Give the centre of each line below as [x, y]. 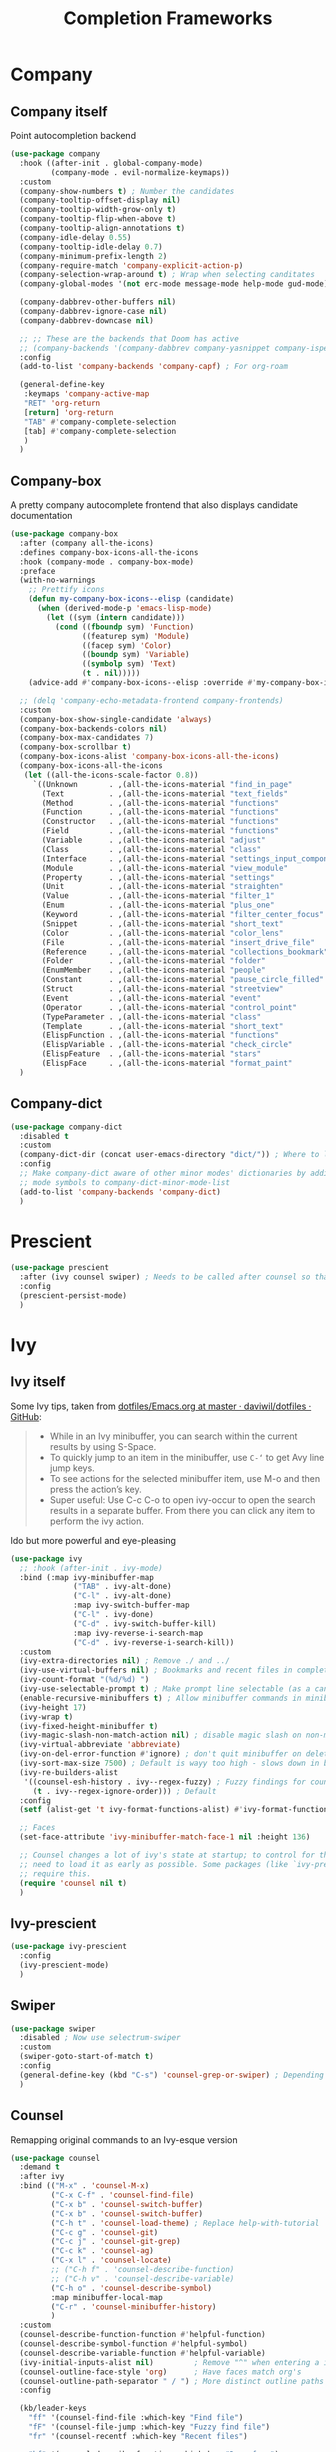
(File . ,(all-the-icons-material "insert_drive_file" [178, 942]
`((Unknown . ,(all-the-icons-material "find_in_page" [162, 784]
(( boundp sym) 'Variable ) [135, 655]
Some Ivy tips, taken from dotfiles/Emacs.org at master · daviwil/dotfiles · [161, 1406]
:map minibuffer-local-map [106, 2297]
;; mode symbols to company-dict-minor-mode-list [124, 1182]
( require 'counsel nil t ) [73, 1883]
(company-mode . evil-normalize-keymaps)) [140, 172]
